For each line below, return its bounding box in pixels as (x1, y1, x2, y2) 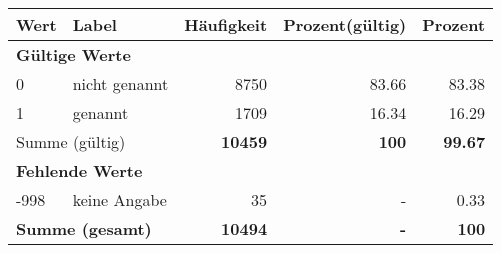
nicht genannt (72, 72, 169, 95)
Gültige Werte (16, 43, 131, 66)
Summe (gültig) (16, 130, 126, 153)
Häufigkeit (184, 13, 268, 36)
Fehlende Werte (16, 159, 143, 182)
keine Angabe (72, 188, 167, 211)
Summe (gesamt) (16, 217, 152, 240)
